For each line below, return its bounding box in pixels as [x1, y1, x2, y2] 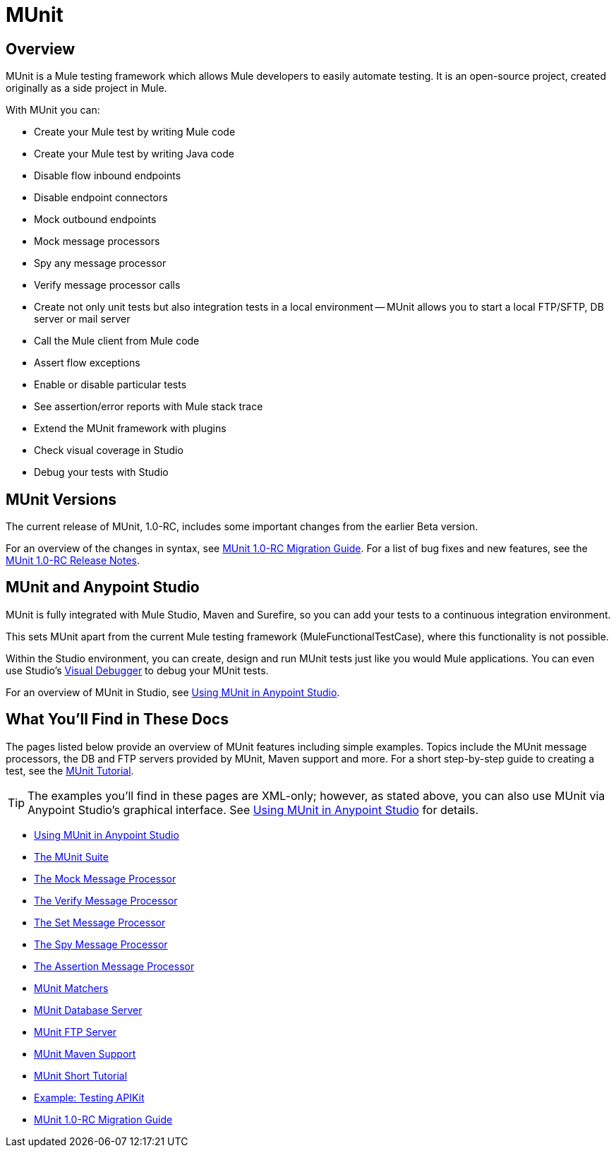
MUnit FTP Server [34, 1025, 117, 1038]
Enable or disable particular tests [34, 378, 187, 391]
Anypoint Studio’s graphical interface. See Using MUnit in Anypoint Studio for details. [28, 802, 479, 817]
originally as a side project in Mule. [6, 82, 167, 95]
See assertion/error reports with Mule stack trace [34, 400, 263, 413]
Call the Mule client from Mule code [34, 335, 200, 347]
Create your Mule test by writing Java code [34, 148, 234, 160]
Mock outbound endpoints [34, 213, 157, 226]
